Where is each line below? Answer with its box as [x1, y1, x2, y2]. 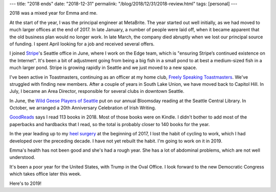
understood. [9, 154, 35, 160]
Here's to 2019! [9, 180, 42, 186]
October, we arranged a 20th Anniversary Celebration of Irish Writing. [9, 105, 156, 111]
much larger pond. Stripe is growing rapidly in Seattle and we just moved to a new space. [9, 64, 197, 71]
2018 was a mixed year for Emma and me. [9, 10, 98, 16]
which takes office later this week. [9, 171, 82, 177]
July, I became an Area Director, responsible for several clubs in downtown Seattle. [9, 88, 185, 94]
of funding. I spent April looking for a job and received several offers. [9, 41, 155, 47]
